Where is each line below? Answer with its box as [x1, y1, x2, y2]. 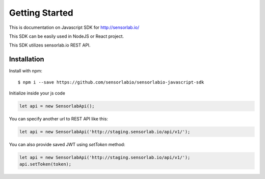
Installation [9, 55, 44, 64]
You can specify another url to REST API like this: [9, 115, 108, 122]
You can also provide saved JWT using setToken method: [9, 141, 125, 147]
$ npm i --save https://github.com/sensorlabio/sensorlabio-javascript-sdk [18, 79, 204, 85]
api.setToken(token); [19, 161, 72, 167]
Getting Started [9, 7, 74, 18]
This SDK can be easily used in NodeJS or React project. [9, 33, 124, 39]
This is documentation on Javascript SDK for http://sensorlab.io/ [9, 24, 139, 30]
